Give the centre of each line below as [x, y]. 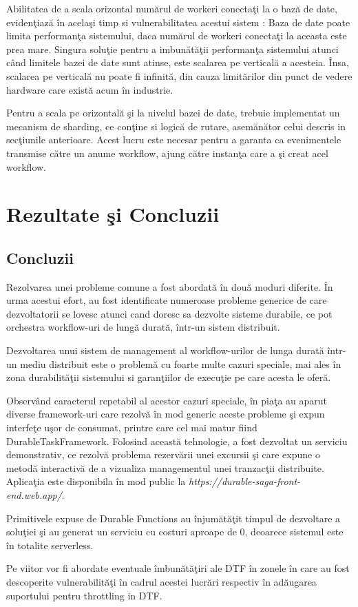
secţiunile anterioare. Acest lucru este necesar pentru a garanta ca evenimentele [174, 140]
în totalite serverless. [50, 545]
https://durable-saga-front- [245, 481]
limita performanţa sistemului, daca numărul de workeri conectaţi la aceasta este [177, 35]
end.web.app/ [34, 495]
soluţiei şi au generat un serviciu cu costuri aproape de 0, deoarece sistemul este [175, 532]
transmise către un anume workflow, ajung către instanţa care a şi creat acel [167, 153]
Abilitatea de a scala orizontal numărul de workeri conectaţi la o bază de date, [172, 8]
